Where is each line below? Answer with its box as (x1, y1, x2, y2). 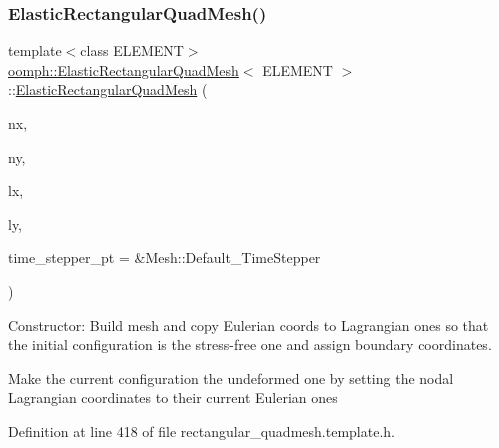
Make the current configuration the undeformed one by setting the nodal (8, 367, 454, 388)
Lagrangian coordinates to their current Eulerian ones (8, 387, 338, 408)
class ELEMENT (80, 40, 184, 61)
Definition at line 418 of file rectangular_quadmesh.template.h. (8, 420, 395, 441)
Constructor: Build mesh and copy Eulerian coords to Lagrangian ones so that (8, 314, 489, 335)
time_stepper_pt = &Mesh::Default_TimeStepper (8, 247, 321, 268)
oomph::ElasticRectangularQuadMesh (8, 59, 239, 80)
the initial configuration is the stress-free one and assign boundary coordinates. (8, 334, 492, 355)
